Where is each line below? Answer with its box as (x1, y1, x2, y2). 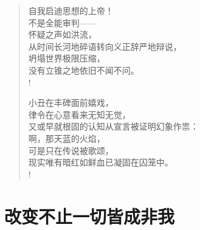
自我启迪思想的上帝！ (28, 4, 114, 16)
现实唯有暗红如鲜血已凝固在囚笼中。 (28, 156, 173, 169)
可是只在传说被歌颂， (28, 144, 114, 156)
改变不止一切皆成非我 (4, 203, 175, 228)
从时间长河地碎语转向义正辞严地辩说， (28, 40, 182, 52)
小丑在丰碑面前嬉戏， (28, 96, 114, 109)
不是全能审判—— (28, 16, 97, 29)
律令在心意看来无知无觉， (28, 108, 131, 120)
